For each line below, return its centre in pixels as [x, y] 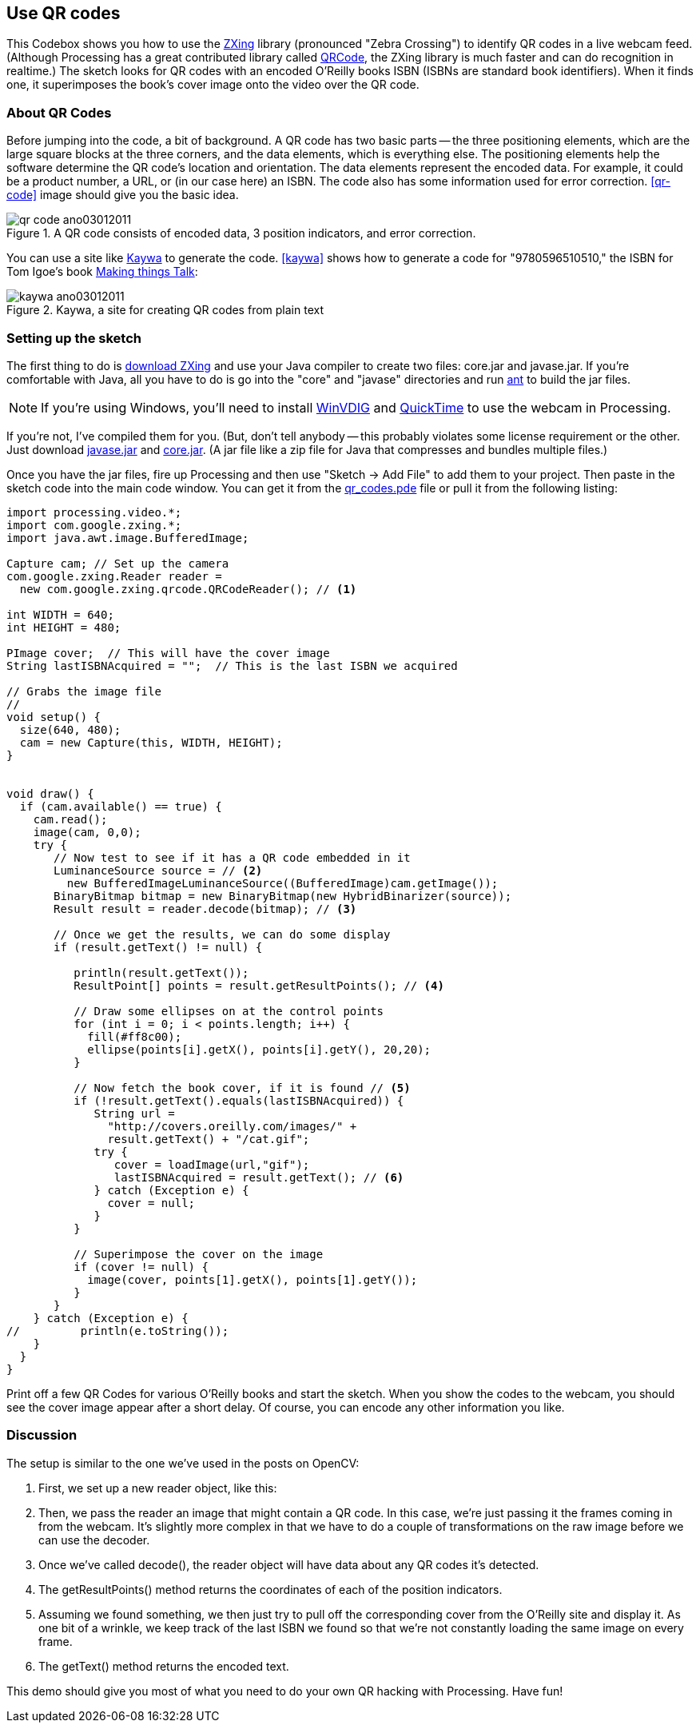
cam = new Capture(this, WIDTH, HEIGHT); [151, 742]
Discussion [42, 1435]
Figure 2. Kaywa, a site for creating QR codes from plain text [165, 310]
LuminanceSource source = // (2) [158, 870]
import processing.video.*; [94, 512]
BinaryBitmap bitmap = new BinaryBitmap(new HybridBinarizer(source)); [283, 896]
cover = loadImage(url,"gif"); [212, 1164]
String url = [134, 1113]
